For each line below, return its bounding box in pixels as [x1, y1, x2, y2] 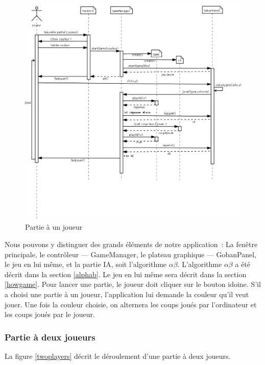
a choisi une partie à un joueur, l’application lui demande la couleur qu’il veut [5, 288, 249, 299]
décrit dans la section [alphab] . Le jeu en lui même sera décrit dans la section [5, 269, 247, 279]
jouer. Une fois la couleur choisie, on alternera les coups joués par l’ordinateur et [5, 299, 257, 309]
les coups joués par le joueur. [5, 309, 95, 320]
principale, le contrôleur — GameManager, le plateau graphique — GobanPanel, [5, 249, 256, 259]
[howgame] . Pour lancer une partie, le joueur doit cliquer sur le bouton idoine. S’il [5, 279, 261, 289]
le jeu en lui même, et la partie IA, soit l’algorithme [5, 259, 167, 270]
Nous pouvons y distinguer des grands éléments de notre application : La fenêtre [5, 238, 258, 249]
